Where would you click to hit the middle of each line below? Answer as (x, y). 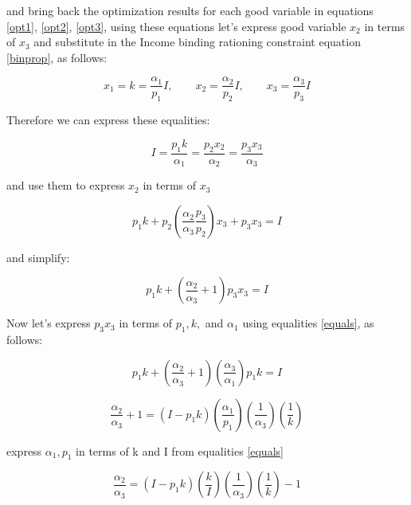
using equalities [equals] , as (308, 323)
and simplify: (38, 257)
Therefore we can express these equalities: (108, 120)
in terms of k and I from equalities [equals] (180, 450)
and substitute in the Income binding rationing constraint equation (197, 42)
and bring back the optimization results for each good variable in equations (190, 10)
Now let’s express (49, 323)
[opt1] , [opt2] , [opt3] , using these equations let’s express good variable (176, 26)
